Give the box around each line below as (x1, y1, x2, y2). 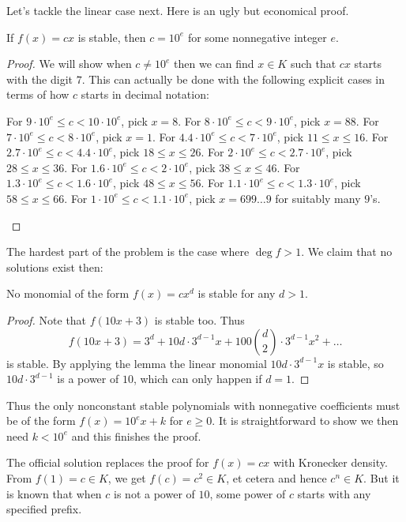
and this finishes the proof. (71, 427, 201, 444)
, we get (107, 470, 146, 486)
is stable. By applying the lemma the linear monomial (6, 355, 267, 371)
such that (290, 55, 336, 72)
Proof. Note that (6, 311, 87, 328)
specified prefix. (6, 501, 82, 517)
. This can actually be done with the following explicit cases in (81, 70, 385, 87)
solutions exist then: (6, 258, 103, 275)
